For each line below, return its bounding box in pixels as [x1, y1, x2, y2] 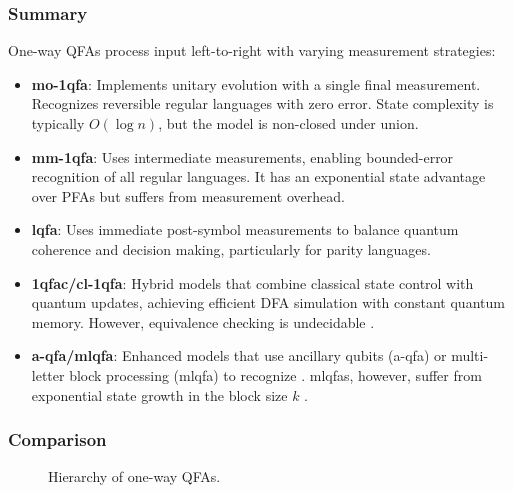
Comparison [8, 427, 107, 452]
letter [31, 364, 65, 385]
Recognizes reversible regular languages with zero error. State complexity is [31, 93, 494, 114]
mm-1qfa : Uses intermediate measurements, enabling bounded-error [31, 146, 454, 167]
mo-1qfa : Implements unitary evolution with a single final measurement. [31, 73, 481, 94]
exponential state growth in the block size [31, 384, 288, 405]
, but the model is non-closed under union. [158, 113, 419, 133]
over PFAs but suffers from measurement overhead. [31, 185, 345, 206]
